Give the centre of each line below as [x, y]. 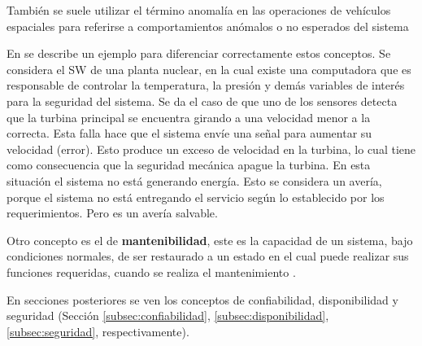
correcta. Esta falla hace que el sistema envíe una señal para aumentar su [189, 133]
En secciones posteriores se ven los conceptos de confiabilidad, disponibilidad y [202, 299]
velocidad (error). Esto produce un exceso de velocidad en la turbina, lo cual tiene [211, 149]
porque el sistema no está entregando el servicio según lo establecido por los [196, 197]
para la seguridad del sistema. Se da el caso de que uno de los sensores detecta [202, 101]
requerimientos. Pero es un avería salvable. [112, 213]
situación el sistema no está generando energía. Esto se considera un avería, [194, 180]
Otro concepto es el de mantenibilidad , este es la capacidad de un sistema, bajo [210, 240]
